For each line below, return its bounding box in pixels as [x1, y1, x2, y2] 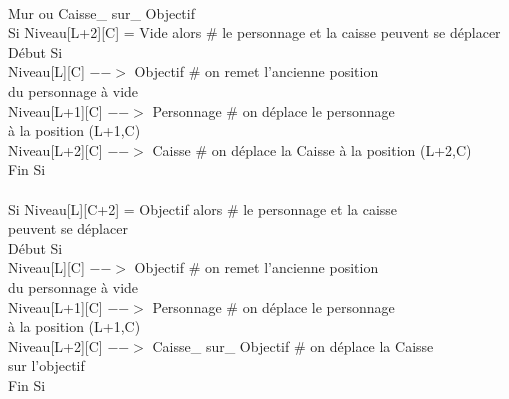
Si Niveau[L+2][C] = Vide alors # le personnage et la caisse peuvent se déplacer [8, 22, 501, 43]
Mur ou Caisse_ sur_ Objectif [8, 2, 195, 23]
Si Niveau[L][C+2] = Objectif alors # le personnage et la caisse [8, 198, 398, 219]
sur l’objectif [8, 355, 85, 376]
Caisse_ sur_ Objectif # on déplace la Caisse [152, 335, 434, 356]
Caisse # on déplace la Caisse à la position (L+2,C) [152, 139, 472, 160]
